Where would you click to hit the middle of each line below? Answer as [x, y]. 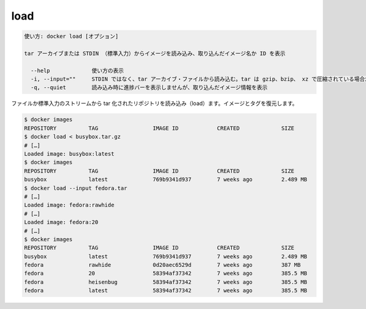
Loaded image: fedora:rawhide [69, 205]
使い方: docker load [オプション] [71, 36]
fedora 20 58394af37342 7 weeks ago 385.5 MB [166, 274]
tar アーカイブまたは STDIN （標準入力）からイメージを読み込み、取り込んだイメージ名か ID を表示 [155, 53]
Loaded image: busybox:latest [69, 154]
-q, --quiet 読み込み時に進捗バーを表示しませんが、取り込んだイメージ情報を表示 [149, 88]
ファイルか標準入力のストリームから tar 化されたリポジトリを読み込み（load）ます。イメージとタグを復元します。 [155, 103]
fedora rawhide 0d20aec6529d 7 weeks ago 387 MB [163, 265]
